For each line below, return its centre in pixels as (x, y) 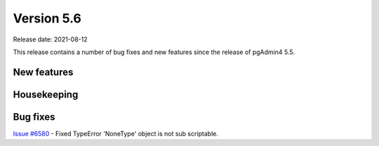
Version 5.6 (47, 18)
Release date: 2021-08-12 (50, 39)
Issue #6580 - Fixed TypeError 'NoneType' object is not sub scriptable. (116, 133)
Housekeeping (46, 94)
